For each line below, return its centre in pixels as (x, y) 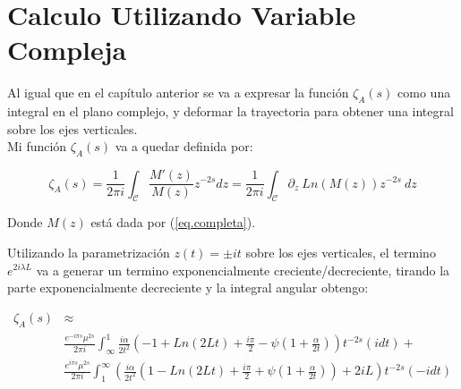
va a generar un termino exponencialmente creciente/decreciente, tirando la (243, 270)
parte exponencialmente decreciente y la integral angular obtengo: (188, 288)
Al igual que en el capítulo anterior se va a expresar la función (178, 93)
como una (424, 93)
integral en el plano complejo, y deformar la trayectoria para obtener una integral (230, 111)
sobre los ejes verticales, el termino (341, 252)
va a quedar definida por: (184, 146)
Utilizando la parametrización (89, 252)
